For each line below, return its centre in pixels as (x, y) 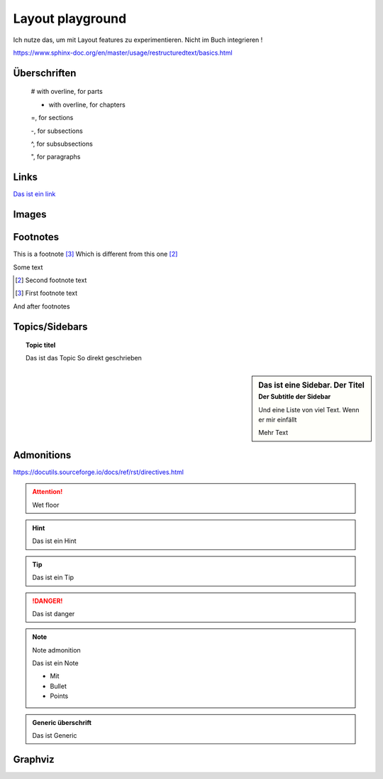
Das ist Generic (55, 736)
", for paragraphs (56, 157)
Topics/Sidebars (50, 327)
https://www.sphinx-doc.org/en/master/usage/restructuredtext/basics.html (123, 53)
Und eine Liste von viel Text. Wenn (309, 409)
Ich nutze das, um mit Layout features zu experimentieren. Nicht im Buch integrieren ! (138, 40)
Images (30, 214)
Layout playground (70, 18)
